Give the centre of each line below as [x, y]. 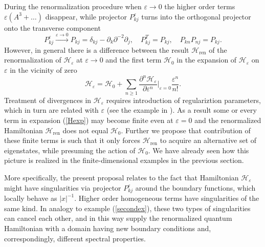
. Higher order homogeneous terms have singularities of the [167, 198]
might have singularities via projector [63, 187]
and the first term [134, 60]
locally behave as [31, 198]
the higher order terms [200, 6]
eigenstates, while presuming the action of [70, 150]
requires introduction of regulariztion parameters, [183, 100]
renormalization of [33, 60]
